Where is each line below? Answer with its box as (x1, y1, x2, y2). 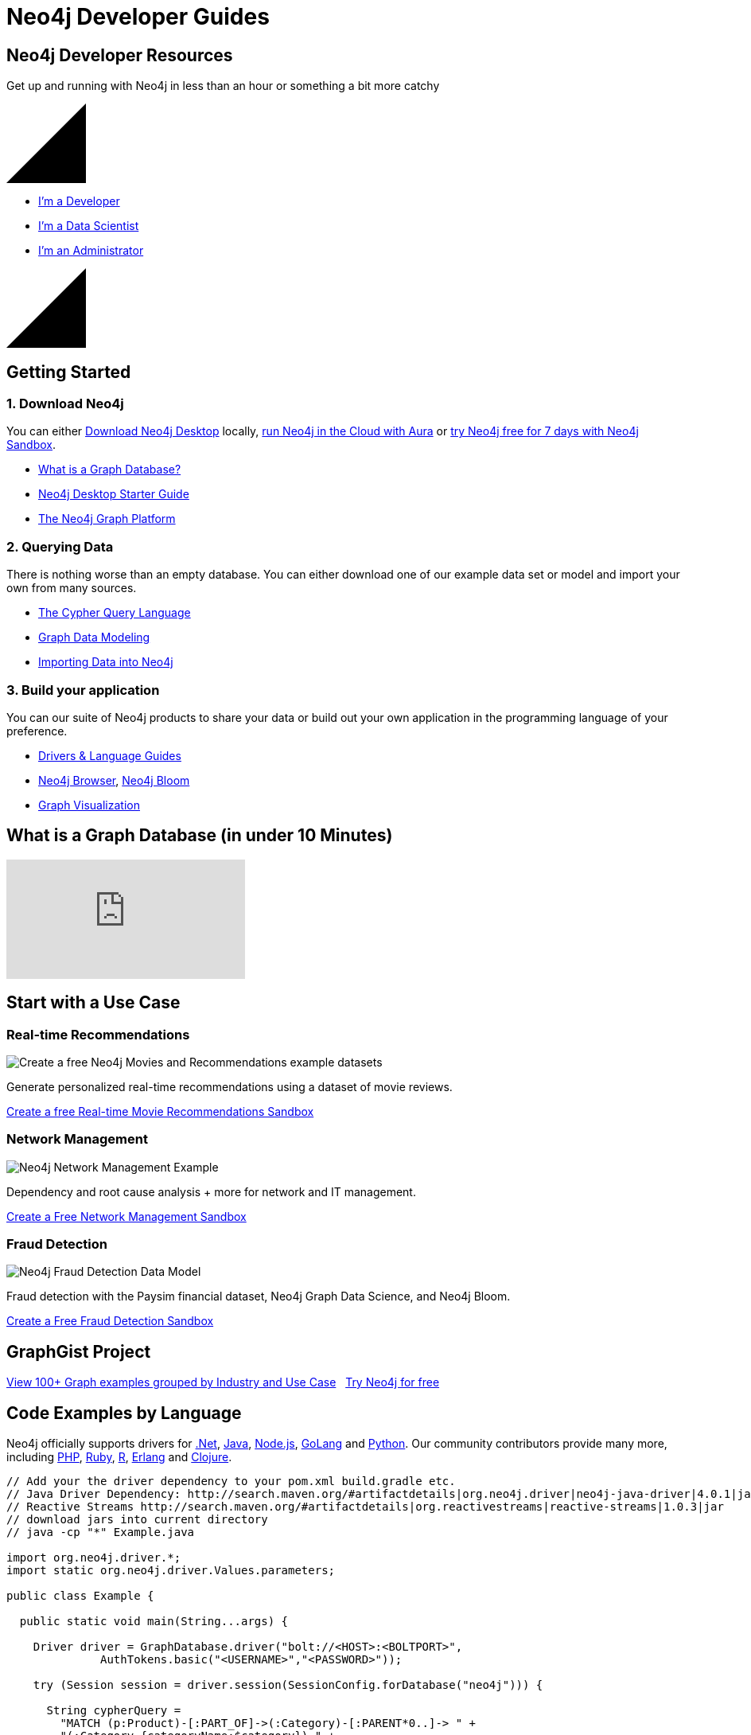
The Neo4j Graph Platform (38, 512, 176, 526)
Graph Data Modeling (38, 630, 150, 645)
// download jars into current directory (6, 1513, 268, 1526)
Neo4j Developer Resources (6, 45, 233, 65)
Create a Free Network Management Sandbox (6, 1209, 247, 1223)
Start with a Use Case (6, 992, 181, 1013)
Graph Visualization (38, 797, 140, 812)
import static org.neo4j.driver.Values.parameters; (6, 1564, 336, 1577)
